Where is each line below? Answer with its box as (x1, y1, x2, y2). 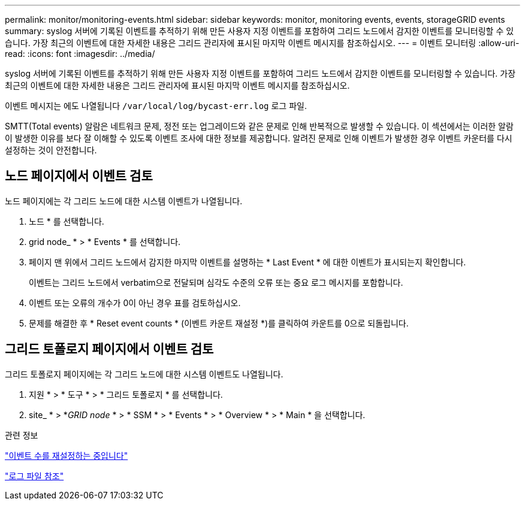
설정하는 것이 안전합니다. (5, 145, 97, 155)
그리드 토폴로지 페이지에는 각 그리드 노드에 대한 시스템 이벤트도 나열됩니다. (5, 368, 283, 379)
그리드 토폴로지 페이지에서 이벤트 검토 (5, 341, 214, 357)
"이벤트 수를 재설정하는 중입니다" (5, 450, 128, 461)
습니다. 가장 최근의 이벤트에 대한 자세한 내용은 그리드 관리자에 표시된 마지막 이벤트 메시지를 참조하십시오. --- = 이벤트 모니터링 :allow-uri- (5, 38, 520, 48)
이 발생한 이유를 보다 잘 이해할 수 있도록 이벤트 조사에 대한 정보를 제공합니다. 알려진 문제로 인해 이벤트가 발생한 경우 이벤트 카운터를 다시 (5, 133, 512, 143)
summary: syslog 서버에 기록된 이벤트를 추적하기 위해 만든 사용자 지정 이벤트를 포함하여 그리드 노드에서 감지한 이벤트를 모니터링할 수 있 (5, 26, 514, 36)
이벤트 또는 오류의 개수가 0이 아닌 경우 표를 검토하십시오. (29, 297, 241, 308)
